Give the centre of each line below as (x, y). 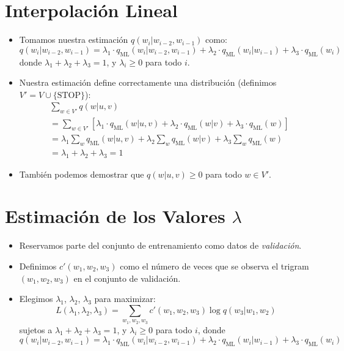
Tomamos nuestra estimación (74, 40)
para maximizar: (125, 299)
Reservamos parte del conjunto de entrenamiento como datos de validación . (160, 245)
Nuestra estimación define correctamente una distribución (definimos (148, 82)
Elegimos (36, 299)
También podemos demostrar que (82, 174)
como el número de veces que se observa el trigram (214, 266)
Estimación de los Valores (115, 216)
